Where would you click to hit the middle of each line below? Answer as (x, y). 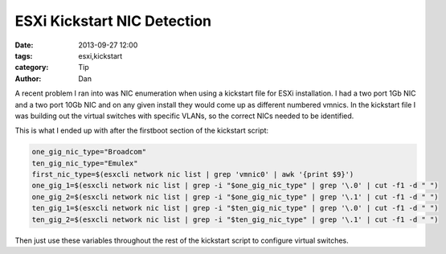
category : (32, 68)
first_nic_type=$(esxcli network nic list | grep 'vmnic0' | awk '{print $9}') (193, 174)
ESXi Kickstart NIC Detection (113, 21)
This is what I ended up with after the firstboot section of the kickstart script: (142, 131)
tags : (24, 55)
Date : (24, 45)
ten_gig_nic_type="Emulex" (85, 163)
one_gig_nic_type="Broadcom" (89, 152)
